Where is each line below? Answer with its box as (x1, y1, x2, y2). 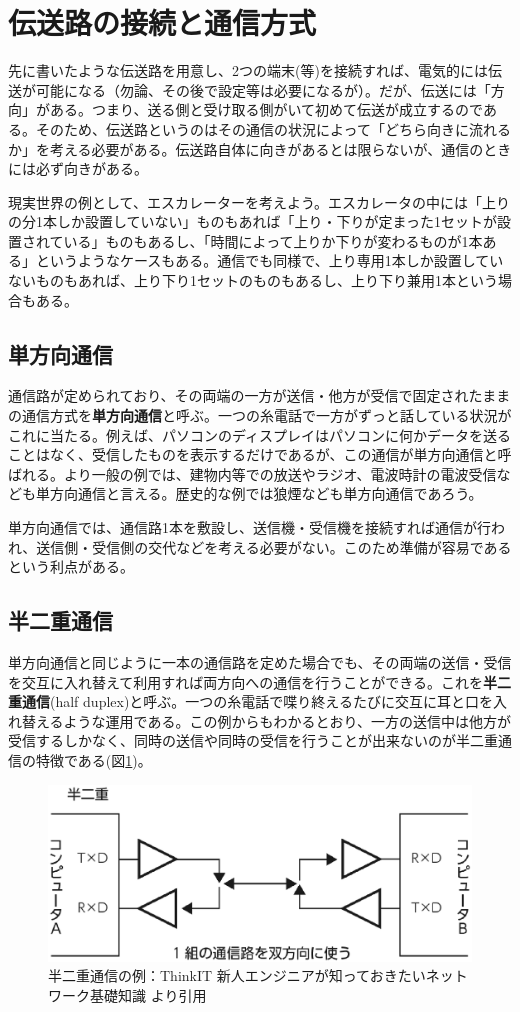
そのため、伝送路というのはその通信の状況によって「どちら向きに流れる (35, 118, 511, 139)
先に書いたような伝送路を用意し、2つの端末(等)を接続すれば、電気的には (8, 60, 488, 81)
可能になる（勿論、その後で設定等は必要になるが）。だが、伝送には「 (35, 79, 491, 100)
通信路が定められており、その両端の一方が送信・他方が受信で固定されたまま (8, 385, 511, 406)
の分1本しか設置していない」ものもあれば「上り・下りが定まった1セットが (8, 211, 498, 232)
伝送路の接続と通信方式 (8, 2, 317, 43)
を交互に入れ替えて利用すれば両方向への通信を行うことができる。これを (8, 671, 484, 692)
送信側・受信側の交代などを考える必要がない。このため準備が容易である (36, 536, 512, 557)
